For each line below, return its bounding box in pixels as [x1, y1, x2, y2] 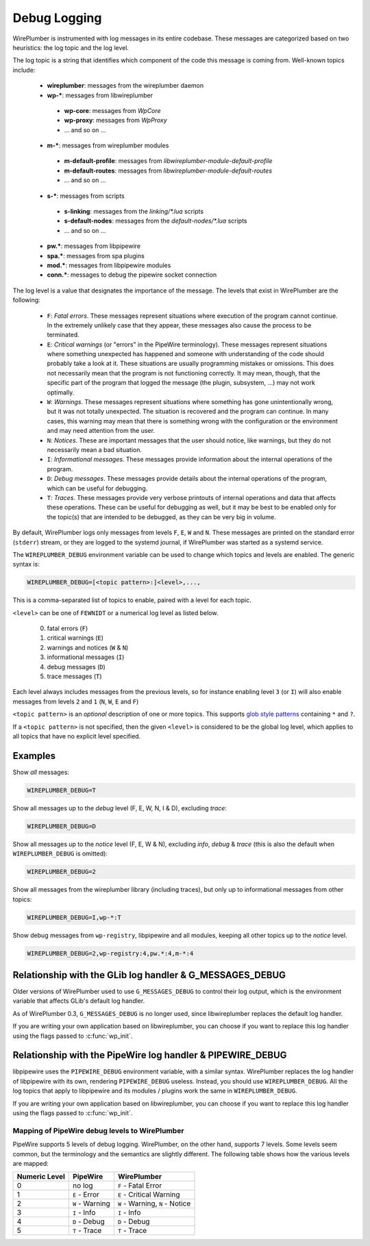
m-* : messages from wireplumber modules [47, 141, 169, 150]
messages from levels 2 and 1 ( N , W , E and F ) [12, 697, 139, 706]
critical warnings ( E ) [47, 634, 104, 642]
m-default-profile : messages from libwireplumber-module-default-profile [64, 157, 273, 165]
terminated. [47, 331, 80, 339]
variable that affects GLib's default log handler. [12, 997, 145, 1005]
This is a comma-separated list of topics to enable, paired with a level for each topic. [12, 596, 251, 604]
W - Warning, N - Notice [117, 1199, 191, 1208]
